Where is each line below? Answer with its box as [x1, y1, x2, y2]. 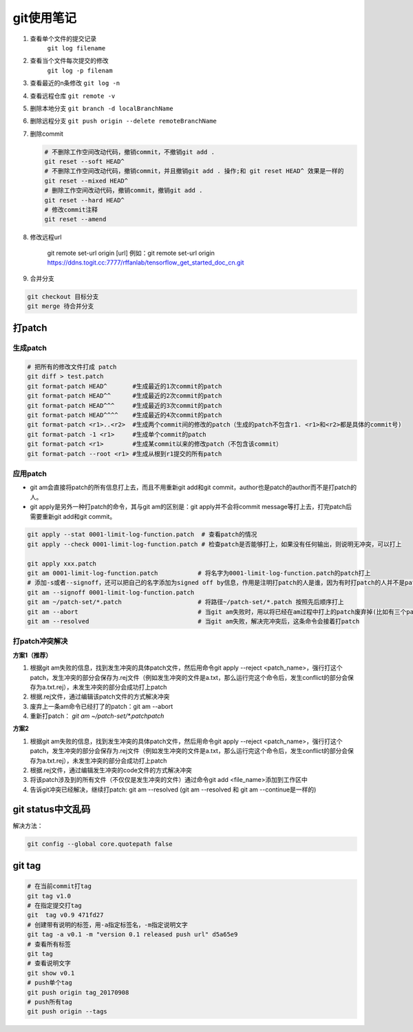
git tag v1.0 [27, 892, 72, 900]
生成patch [12, 343, 47, 353]
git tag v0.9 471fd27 [27, 911, 104, 919]
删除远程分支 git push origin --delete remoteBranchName [30, 117, 217, 125]
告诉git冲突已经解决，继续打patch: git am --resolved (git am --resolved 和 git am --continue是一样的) [30, 785, 317, 794]
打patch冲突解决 [12, 637, 68, 646]
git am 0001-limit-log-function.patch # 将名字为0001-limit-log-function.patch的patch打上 [27, 569, 371, 577]
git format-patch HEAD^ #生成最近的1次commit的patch [27, 382, 222, 390]
